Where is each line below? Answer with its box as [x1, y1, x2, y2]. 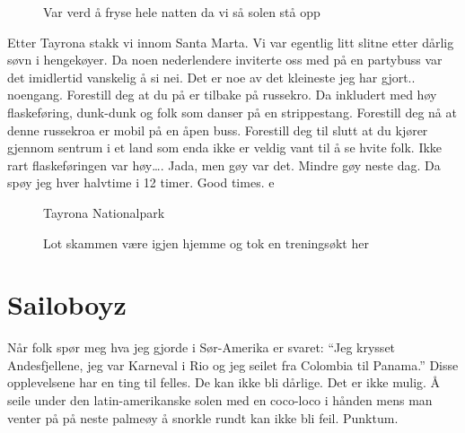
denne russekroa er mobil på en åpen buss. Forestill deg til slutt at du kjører [7, 120, 428, 139]
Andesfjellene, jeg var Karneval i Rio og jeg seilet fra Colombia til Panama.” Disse [7, 355, 459, 374]
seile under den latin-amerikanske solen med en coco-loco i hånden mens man [7, 391, 433, 410]
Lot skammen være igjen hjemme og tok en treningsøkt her [43, 233, 369, 252]
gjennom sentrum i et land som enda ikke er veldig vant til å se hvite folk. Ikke [7, 138, 443, 157]
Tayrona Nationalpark [43, 203, 165, 221]
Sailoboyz [7, 286, 127, 323]
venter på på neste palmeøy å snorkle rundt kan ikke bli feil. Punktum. [7, 408, 399, 427]
